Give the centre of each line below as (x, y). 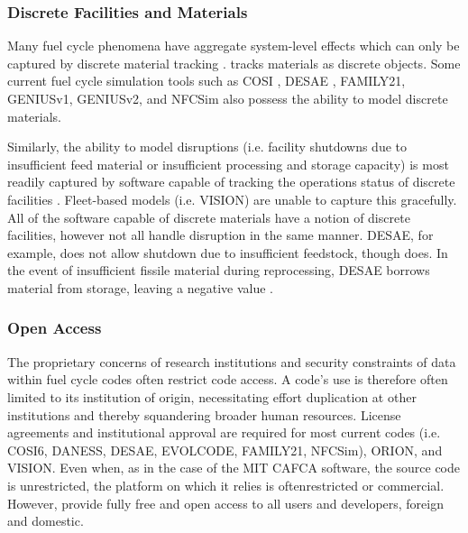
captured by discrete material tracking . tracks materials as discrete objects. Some (234, 63)
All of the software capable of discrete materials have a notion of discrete (209, 217)
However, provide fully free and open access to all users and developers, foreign (225, 503)
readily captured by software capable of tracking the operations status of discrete (231, 182)
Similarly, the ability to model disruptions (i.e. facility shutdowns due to (207, 147)
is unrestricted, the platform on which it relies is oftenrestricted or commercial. (226, 485)
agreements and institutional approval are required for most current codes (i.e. (224, 432)
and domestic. (46, 521)
